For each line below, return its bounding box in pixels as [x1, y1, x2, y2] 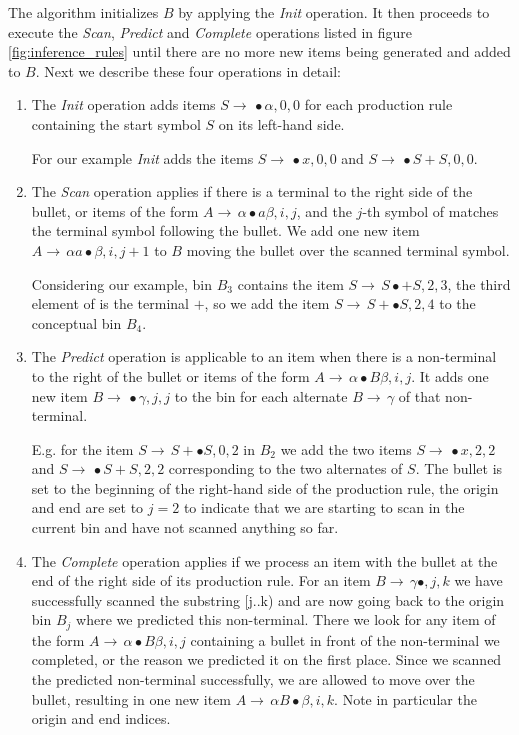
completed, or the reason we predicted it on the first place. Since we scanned [31, 649, 502, 670]
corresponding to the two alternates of [168, 458, 403, 479]
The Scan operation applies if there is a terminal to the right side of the [31, 181, 473, 202]
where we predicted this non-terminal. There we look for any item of [76, 609, 496, 630]
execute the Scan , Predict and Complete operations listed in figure [8, 21, 413, 42]
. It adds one [411, 365, 489, 386]
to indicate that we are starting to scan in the [183, 497, 465, 518]
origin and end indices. [31, 708, 171, 729]
